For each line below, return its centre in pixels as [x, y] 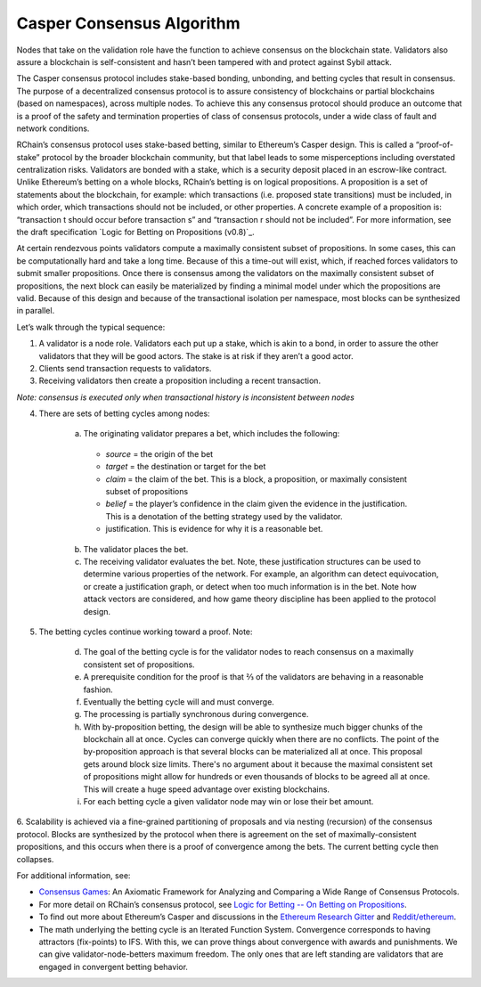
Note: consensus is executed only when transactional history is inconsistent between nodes [186, 397]
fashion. [98, 689]
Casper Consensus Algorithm [128, 23]
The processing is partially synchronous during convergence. [196, 714]
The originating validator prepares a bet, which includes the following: [212, 434]
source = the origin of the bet [159, 453]
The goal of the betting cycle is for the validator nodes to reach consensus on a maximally [249, 652]
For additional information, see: [73, 875]
